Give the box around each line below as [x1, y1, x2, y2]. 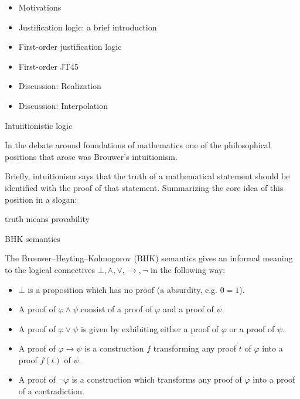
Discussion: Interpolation [18, 99, 108, 111]
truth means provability [5, 213, 90, 225]
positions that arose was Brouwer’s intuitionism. [5, 150, 178, 162]
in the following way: [150, 263, 226, 275]
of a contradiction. [18, 385, 84, 397]
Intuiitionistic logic [5, 119, 73, 131]
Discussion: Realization [18, 80, 101, 92]
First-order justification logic [18, 40, 122, 53]
